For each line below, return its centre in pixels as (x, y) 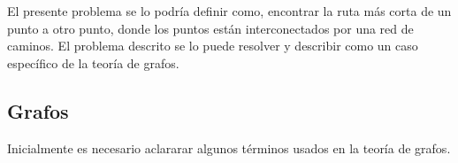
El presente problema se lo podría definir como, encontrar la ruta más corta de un (229, 11)
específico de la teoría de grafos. (93, 62)
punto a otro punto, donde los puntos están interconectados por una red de (210, 28)
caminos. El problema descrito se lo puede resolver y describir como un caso (213, 46)
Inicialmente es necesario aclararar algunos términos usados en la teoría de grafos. (229, 147)
